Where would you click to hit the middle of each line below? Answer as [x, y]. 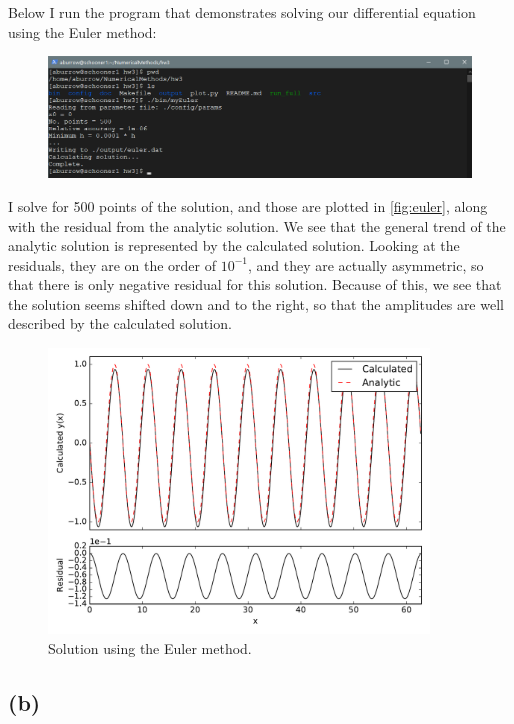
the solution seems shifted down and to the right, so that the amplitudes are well [256, 303]
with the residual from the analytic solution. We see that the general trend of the [257, 225]
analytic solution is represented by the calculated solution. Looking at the [234, 245]
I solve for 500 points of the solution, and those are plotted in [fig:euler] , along [248, 205]
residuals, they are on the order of [112, 264]
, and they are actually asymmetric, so [365, 264]
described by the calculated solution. [120, 323]
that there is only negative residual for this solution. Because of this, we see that [255, 284]
